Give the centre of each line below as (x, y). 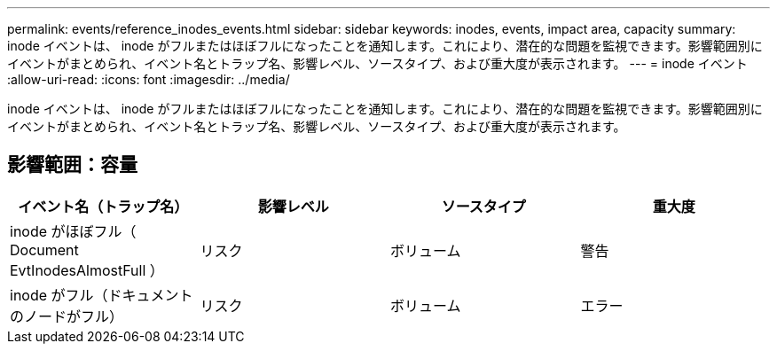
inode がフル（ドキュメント (102, 295)
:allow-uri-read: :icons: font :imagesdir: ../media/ (149, 79)
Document (44, 250)
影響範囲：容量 (72, 165)
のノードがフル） (67, 316)
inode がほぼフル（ (73, 231)
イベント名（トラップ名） (103, 206)
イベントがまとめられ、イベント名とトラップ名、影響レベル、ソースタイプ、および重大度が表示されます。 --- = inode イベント (377, 63)
